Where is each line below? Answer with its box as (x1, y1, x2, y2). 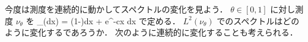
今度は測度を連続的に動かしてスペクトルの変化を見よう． (5, 3, 228, 15)
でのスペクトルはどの (217, 14, 300, 27)
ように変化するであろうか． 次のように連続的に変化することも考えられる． (5, 26, 298, 38)
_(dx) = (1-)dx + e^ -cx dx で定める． (37, 14, 180, 27)
